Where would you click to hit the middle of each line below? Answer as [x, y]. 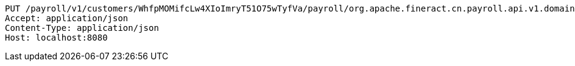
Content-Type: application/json [82, 28]
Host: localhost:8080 [56, 38]
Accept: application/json [67, 18]
